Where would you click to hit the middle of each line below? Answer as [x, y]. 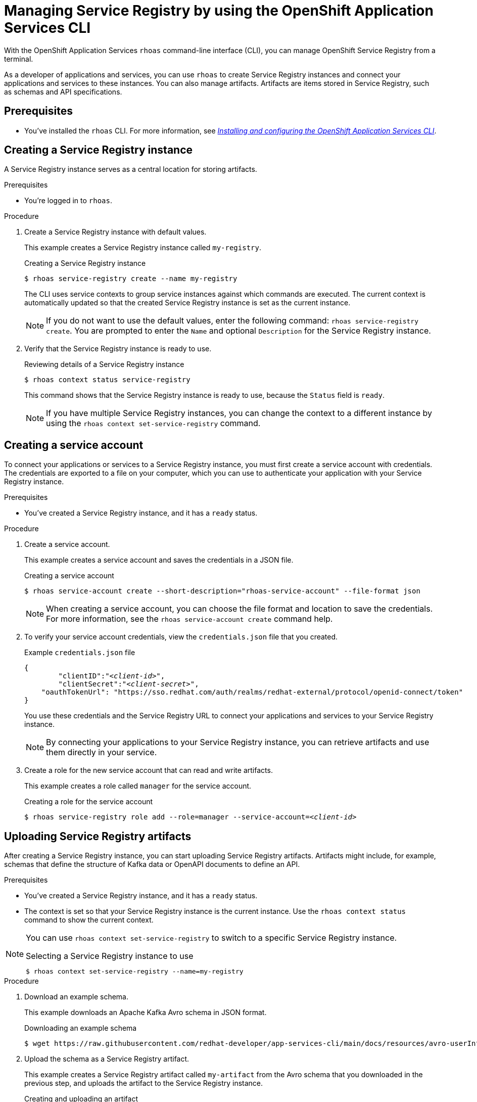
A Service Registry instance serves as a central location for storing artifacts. [131, 169]
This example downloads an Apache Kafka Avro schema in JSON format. [146, 1013]
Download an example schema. [77, 997]
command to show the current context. [89, 920]
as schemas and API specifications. [63, 91]
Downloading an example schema [81, 1028]
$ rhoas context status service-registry [107, 380]
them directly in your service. [102, 752]
